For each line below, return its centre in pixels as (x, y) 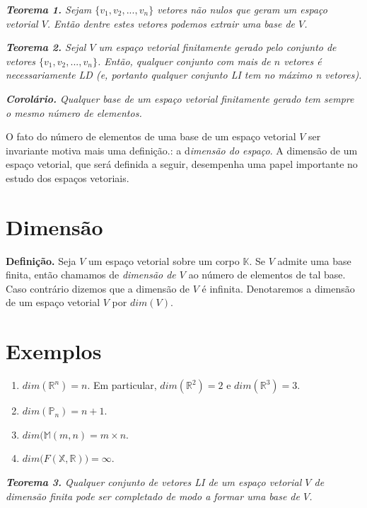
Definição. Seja (41, 260)
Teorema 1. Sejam (49, 9)
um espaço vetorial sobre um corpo (164, 260)
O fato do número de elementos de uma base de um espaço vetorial (151, 136)
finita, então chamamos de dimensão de (91, 275)
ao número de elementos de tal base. (267, 275)
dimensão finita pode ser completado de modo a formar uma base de (153, 496)
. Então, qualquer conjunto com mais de (184, 61)
